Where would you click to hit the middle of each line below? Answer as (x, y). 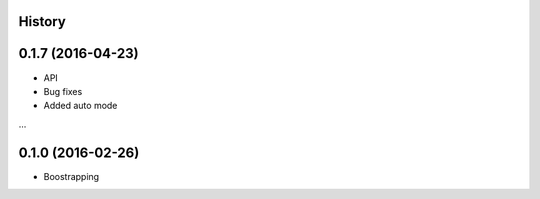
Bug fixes (63, 91)
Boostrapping (71, 176)
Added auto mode (80, 106)
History (42, 21)
